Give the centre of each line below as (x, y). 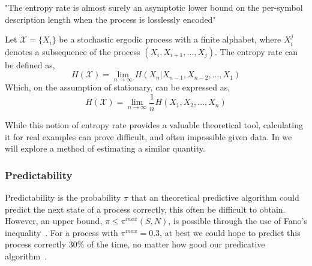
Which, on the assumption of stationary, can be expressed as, (118, 87)
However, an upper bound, (54, 221)
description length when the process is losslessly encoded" (110, 19)
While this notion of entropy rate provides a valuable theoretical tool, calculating (154, 125)
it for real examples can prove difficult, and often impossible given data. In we (148, 136)
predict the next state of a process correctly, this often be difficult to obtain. (145, 209)
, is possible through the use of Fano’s (238, 221)
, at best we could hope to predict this (230, 232)
